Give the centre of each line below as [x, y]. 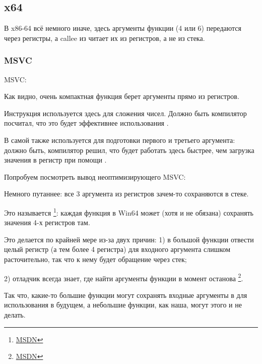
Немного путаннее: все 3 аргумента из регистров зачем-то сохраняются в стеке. [126, 194]
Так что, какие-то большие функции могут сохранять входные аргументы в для [126, 295]
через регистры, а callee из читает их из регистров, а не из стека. [105, 38]
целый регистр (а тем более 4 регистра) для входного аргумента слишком [117, 249]
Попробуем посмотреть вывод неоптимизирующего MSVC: [95, 176]
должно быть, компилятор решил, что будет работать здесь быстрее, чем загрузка [129, 150]
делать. [15, 315]
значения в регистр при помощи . [55, 160]
